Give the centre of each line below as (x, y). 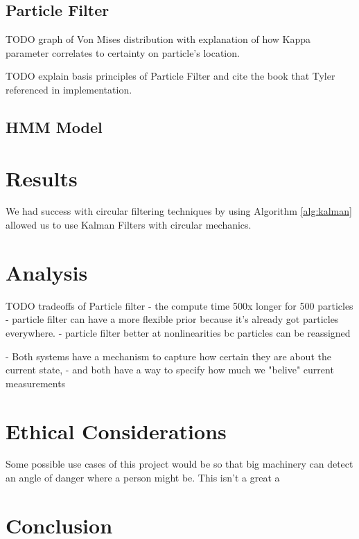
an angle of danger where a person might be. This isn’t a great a (143, 478)
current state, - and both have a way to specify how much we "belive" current (170, 370)
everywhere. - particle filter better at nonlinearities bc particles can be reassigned (178, 332)
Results (42, 178)
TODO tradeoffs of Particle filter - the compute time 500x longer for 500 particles (179, 305)
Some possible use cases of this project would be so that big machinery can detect (179, 464)
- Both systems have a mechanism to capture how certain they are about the (168, 356)
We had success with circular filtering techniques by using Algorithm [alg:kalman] (179, 211)
